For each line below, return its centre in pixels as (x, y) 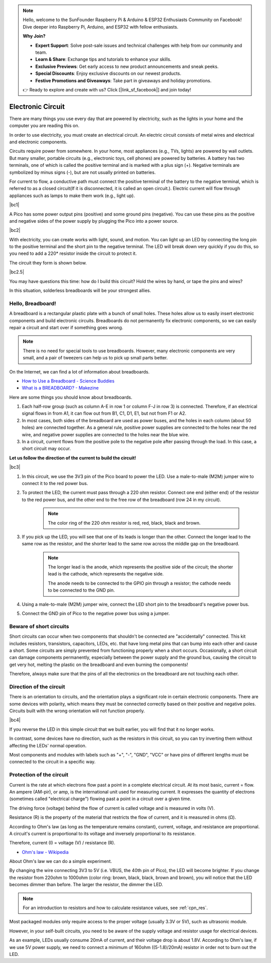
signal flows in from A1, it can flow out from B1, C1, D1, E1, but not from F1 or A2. (104, 413)
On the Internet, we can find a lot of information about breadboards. (80, 371)
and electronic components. (38, 142)
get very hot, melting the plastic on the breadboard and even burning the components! (99, 664)
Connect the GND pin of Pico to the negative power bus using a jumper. (96, 614)
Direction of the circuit (37, 687)
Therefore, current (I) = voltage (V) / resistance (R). (62, 843)
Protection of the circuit (39, 775)
